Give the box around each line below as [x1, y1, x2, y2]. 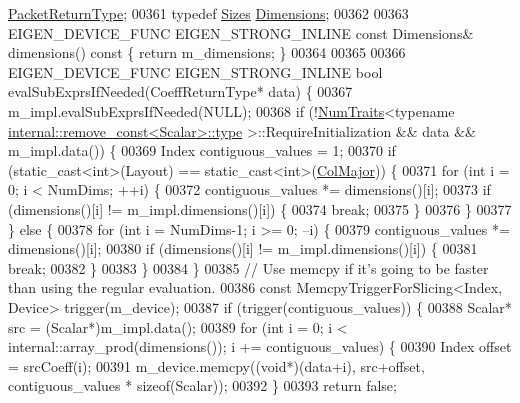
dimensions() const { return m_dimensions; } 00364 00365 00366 [8, 42, 406, 63]
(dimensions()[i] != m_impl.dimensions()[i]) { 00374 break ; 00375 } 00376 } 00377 [8, 198, 512, 219]
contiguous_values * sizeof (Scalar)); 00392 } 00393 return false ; [8, 375, 397, 396]
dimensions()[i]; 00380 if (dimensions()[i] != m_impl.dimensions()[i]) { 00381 [8, 238, 478, 259]
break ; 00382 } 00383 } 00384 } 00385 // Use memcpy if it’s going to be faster [8, 257, 489, 278]
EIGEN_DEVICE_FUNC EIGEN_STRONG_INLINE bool [8, 61, 383, 82]
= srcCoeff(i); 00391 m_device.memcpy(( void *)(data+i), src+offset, [8, 355, 425, 376]
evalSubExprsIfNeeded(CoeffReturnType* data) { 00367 [8, 81, 353, 102]
